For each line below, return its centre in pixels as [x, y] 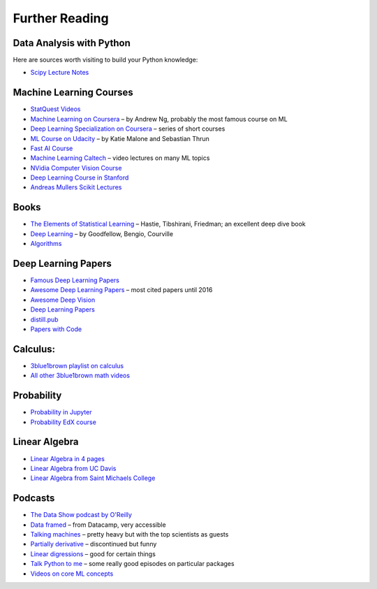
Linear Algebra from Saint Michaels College [93, 478]
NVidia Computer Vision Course [76, 168]
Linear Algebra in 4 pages [67, 458]
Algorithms [46, 244]
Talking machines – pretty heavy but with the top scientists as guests [130, 534]
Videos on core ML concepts [72, 574]
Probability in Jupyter [61, 412]
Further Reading [61, 18]
